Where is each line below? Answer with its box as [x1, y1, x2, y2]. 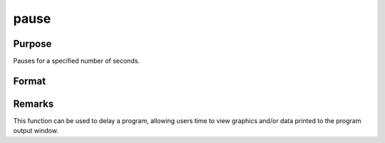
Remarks [13, 97, 54, 110]
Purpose [13, 38, 52, 50]
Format [13, 75, 46, 87]
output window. [13, 127, 58, 135]
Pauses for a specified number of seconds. [13, 57, 140, 65]
